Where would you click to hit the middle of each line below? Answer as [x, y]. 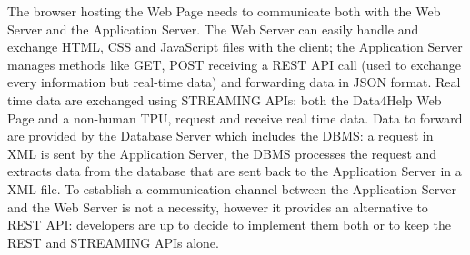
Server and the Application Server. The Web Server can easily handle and [213, 29]
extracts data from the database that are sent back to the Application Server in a [235, 171]
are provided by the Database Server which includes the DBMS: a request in [220, 136]
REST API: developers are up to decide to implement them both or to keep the [230, 225]
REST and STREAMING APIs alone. [113, 242]
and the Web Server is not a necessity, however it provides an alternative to [218, 206]
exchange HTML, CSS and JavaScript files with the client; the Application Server [235, 47]
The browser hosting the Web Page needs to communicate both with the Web [224, 11]
